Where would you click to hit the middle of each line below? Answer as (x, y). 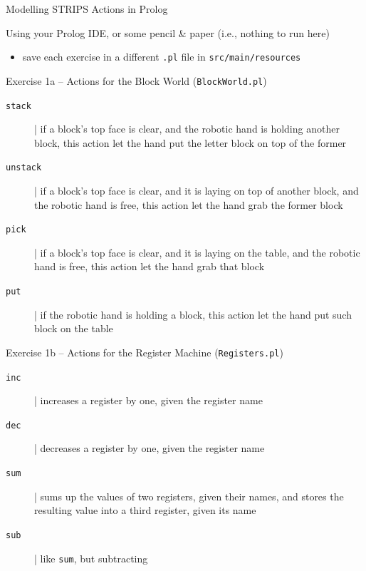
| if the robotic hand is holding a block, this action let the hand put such (193, 314)
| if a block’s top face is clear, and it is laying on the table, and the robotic (197, 252)
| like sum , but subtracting (91, 558)
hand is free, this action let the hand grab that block (150, 266)
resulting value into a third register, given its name (145, 510)
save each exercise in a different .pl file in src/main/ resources (162, 57)
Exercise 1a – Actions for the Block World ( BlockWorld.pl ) (136, 80)
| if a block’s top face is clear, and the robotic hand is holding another (187, 129)
